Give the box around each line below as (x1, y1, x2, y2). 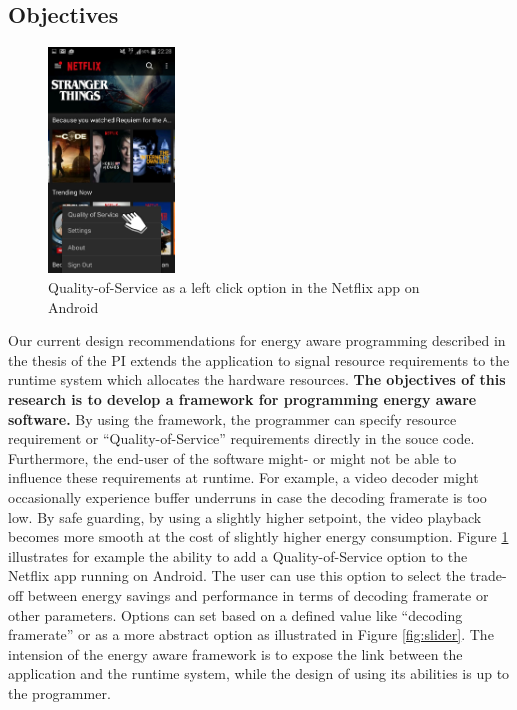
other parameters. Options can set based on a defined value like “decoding (8, 604, 463, 625)
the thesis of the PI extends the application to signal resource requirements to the (8, 349, 510, 370)
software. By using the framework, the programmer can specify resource (8, 408, 457, 429)
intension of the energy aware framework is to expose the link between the (8, 643, 463, 664)
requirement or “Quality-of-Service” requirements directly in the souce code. (8, 428, 475, 449)
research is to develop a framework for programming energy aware (8, 388, 477, 409)
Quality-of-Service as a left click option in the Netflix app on (48, 277, 420, 297)
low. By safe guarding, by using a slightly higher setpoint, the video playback (8, 506, 482, 527)
